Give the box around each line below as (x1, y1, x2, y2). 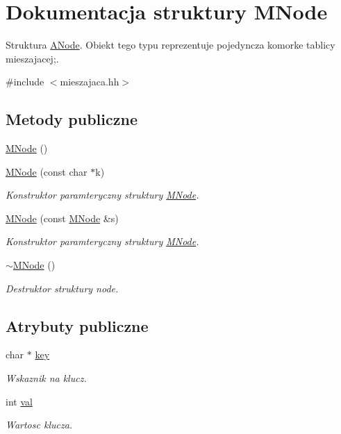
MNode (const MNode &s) (6, 210, 119, 225)
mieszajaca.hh (60, 74, 119, 89)
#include (6, 74, 44, 89)
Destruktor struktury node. (6, 281, 119, 295)
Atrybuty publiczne (6, 315, 149, 336)
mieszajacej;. (6, 51, 59, 65)
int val (6, 394, 33, 408)
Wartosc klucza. (6, 417, 73, 432)
